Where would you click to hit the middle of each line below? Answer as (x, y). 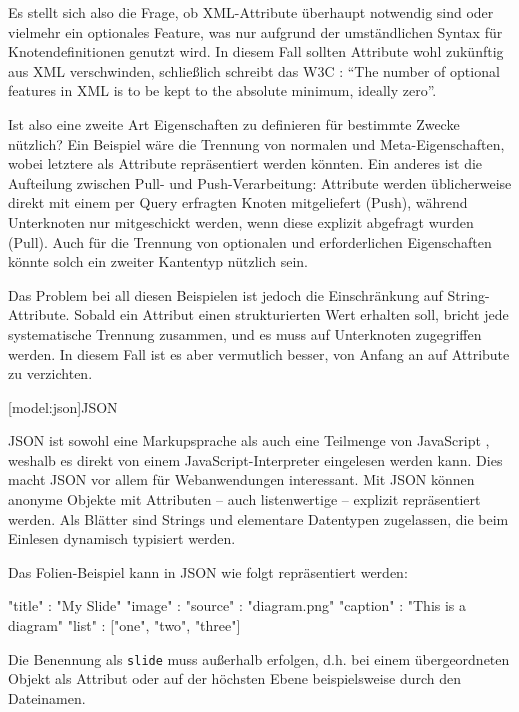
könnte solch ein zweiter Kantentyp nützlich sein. (158, 261)
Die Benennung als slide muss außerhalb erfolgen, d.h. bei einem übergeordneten (259, 658)
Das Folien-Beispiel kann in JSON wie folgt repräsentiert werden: (208, 571)
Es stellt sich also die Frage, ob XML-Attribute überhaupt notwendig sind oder (251, 12)
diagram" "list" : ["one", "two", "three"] (124, 625)
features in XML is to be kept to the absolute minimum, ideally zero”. (222, 90)
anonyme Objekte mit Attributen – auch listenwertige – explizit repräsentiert (244, 499)
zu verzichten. (50, 373)
